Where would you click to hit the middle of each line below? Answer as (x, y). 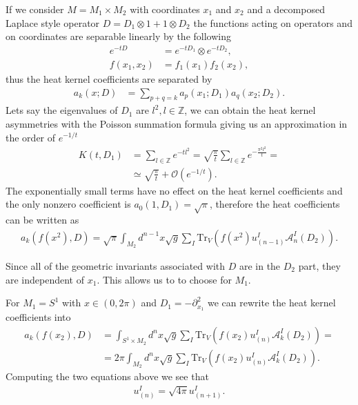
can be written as (42, 220)
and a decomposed (286, 9)
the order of (31, 137)
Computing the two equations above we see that (107, 376)
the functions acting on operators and (273, 22)
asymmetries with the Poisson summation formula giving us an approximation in (177, 123)
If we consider (35, 9)
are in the (260, 265)
